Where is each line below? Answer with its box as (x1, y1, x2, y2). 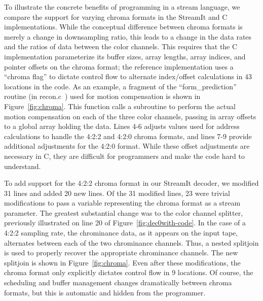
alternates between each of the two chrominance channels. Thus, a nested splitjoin (4, 237, 259, 248)
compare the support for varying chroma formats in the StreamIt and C (4, 11, 228, 22)
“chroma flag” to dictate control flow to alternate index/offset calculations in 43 (4, 71, 252, 82)
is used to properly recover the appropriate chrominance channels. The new (4, 247, 238, 258)
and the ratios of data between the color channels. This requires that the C (4, 41, 238, 52)
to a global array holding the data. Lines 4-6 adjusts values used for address (4, 121, 240, 131)
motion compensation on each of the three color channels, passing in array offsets (4, 111, 256, 121)
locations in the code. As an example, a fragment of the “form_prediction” (4, 81, 237, 91)
